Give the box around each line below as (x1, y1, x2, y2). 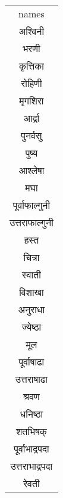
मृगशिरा (19, 94, 44, 107)
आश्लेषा (18, 163, 45, 177)
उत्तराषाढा (15, 372, 48, 386)
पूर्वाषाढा (18, 355, 45, 368)
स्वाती (21, 268, 41, 281)
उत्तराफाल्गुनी (10, 215, 53, 229)
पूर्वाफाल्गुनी (12, 198, 51, 212)
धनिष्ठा (20, 407, 43, 421)
